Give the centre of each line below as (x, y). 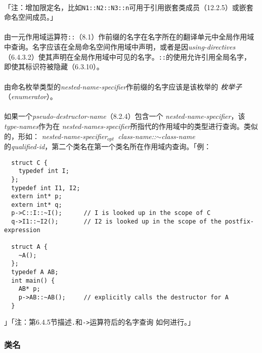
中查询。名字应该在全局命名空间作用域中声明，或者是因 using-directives (120, 47)
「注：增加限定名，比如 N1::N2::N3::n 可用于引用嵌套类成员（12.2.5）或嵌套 (129, 7)
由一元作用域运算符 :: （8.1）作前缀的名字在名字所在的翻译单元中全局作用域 (129, 37)
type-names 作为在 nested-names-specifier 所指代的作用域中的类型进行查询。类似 (131, 126)
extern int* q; (37, 205)
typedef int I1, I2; (46, 188)
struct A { (29, 247)
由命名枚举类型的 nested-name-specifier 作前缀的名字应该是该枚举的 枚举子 (123, 86)
